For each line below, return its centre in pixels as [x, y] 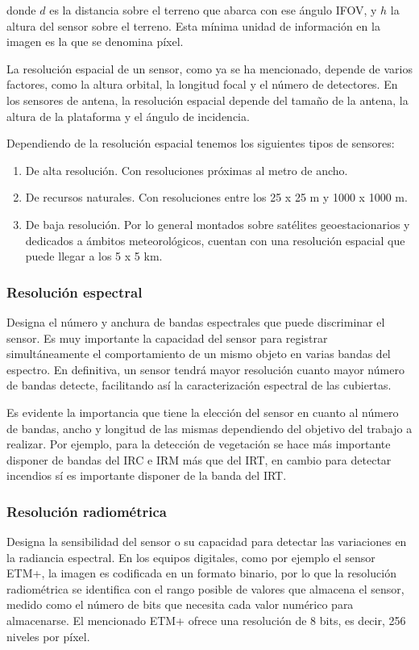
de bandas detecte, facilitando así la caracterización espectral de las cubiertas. [199, 385]
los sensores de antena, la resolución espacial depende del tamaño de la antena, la [207, 100]
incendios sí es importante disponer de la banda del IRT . [147, 475]
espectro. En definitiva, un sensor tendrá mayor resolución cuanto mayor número [205, 369]
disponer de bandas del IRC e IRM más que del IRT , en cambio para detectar [199, 459]
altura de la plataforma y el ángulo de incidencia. [128, 116]
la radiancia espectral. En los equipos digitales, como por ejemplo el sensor [191, 557]
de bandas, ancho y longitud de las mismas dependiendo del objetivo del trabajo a [209, 428]
